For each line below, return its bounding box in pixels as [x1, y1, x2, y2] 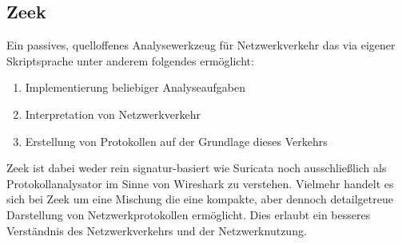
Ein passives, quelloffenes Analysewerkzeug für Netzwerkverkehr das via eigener [6, 37, 396, 53]
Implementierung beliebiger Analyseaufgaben [25, 79, 245, 96]
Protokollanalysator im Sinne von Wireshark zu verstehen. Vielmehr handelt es [6, 175, 394, 191]
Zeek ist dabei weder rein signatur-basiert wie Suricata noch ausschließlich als [6, 159, 387, 176]
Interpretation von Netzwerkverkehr [25, 105, 201, 122]
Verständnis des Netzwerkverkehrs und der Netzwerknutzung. [6, 222, 307, 238]
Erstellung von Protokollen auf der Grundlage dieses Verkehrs [25, 132, 328, 149]
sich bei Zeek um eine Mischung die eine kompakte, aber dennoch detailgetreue [6, 191, 393, 207]
